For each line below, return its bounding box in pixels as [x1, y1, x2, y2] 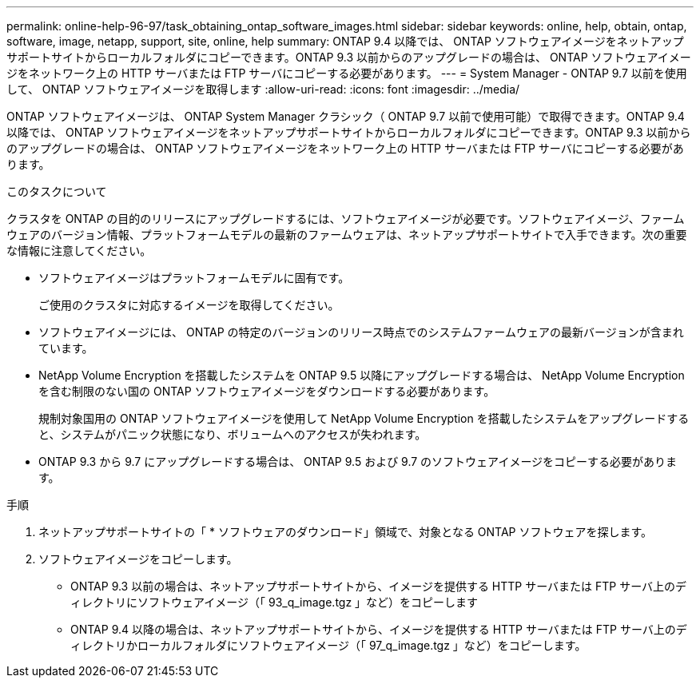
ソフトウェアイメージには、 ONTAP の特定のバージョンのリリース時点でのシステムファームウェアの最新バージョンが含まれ [38, 325, 684, 339]
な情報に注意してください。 [6, 244, 152, 257]
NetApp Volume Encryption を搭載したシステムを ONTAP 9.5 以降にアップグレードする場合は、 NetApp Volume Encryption [38, 368, 685, 382]
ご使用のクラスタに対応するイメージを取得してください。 [38, 298, 340, 312]
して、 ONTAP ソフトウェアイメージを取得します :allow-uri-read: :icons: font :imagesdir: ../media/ [6, 82, 520, 96]
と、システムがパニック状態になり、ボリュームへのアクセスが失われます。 [38, 427, 427, 441]
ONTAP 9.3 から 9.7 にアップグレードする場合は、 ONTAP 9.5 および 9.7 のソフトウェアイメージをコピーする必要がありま [38, 455, 678, 468]
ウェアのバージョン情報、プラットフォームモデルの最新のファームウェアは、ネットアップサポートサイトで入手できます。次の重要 [6, 228, 687, 241]
